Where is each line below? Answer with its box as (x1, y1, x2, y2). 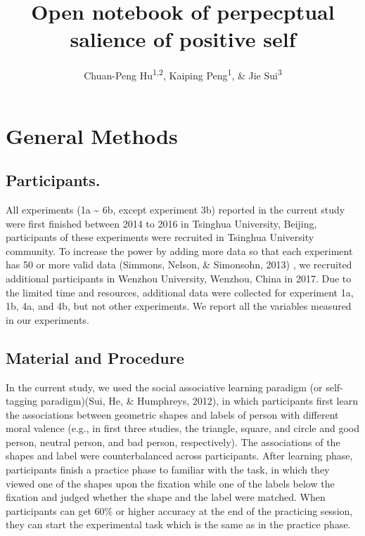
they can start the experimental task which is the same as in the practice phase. (6, 517, 351, 532)
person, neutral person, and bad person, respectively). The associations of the (6, 434, 340, 449)
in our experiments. (6, 312, 89, 327)
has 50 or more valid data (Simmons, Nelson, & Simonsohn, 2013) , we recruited (6, 257, 352, 272)
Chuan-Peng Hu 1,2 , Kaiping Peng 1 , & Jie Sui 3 (84, 66, 282, 82)
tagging (6, 393, 38, 408)
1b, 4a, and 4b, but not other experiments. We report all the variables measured (6, 299, 352, 313)
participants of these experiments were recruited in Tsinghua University (6, 230, 314, 244)
